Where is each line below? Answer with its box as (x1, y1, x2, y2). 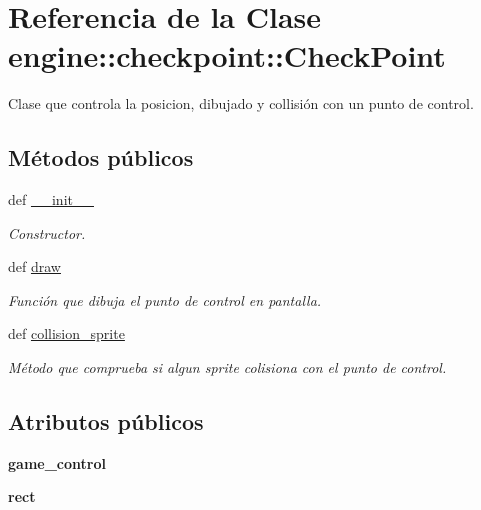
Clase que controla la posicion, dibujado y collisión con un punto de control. (8, 93, 474, 114)
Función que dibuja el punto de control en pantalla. (8, 289, 322, 310)
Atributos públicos (8, 406, 204, 437)
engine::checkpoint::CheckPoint (8, 35, 446, 76)
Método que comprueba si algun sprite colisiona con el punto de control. (8, 357, 447, 378)
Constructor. (8, 222, 86, 243)
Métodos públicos (8, 142, 194, 173)
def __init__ (8, 189, 94, 210)
